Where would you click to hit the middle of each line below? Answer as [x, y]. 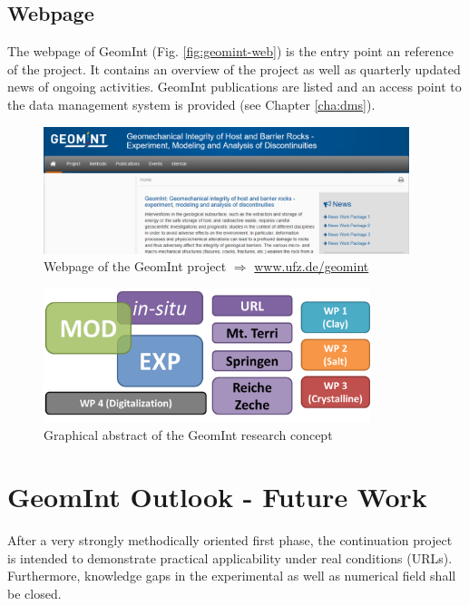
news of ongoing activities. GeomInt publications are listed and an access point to [234, 87]
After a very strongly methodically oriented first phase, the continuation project [230, 540]
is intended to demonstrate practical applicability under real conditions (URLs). [230, 557]
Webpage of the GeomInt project [135, 266]
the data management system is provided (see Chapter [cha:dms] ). [191, 104]
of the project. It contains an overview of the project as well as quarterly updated [234, 68]
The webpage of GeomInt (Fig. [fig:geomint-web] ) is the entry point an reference [231, 51]
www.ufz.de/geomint [312, 266]
